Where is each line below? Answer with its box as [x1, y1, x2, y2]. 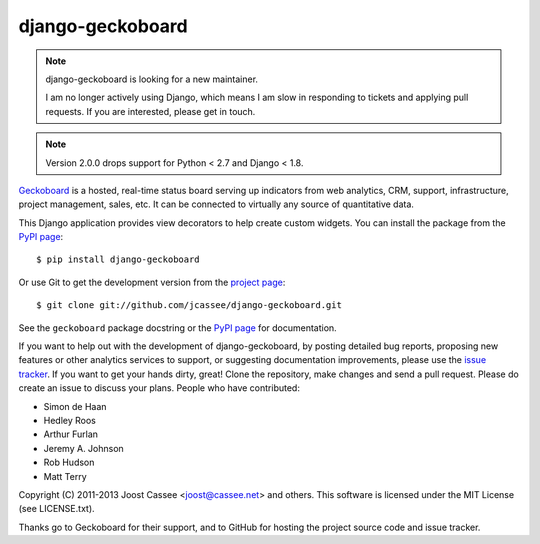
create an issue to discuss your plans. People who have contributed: [18, 382, 300, 394]
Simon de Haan [43, 400, 107, 412]
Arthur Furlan [43, 428, 99, 440]
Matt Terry [43, 470, 87, 482]
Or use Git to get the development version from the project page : [18, 276, 286, 288]
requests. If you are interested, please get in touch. [45, 105, 256, 117]
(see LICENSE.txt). [18, 503, 95, 515]
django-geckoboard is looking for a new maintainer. [45, 73, 259, 85]
